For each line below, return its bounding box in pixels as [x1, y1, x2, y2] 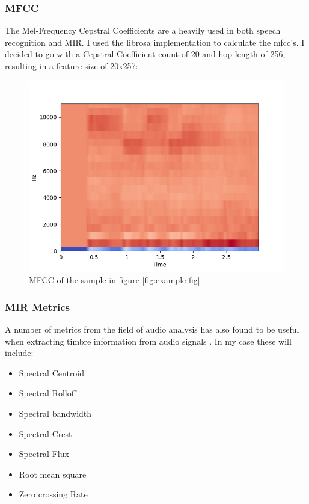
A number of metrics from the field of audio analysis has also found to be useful [5, 323, 299, 335]
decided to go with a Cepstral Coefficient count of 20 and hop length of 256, [5, 48, 286, 60]
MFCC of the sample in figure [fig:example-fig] [29, 274, 200, 286]
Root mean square [19, 467, 87, 480]
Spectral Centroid [19, 366, 85, 379]
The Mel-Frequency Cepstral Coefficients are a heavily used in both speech [5, 24, 281, 37]
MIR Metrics [5, 299, 70, 314]
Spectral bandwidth [19, 407, 92, 419]
